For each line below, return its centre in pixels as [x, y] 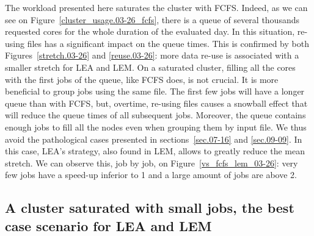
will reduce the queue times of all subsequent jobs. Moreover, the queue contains [155, 115]
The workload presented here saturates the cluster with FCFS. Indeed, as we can [156, 7]
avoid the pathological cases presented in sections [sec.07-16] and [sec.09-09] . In [154, 139]
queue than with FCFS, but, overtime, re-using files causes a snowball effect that [156, 103]
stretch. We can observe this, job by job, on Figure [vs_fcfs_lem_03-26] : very [152, 163]
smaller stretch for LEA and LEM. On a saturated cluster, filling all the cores [150, 67]
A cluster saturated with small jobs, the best [150, 208]
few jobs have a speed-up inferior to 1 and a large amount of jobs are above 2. [151, 175]
